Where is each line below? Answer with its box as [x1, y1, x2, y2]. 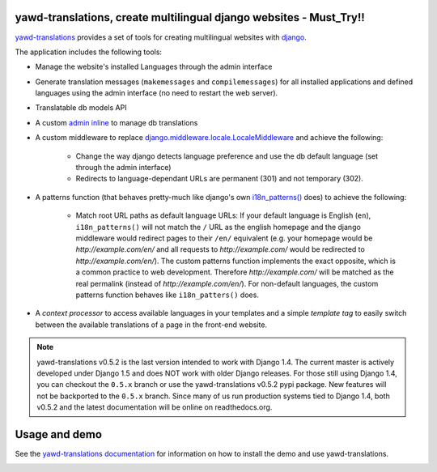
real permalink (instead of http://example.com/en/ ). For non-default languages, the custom [75, 279, 379, 288]
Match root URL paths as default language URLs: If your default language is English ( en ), [75, 210, 371, 220]
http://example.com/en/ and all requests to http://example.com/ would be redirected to [75, 245, 366, 254]
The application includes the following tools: [15, 47, 162, 57]
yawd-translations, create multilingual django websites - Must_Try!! [15, 11, 366, 24]
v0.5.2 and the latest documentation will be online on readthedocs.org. [36, 402, 273, 412]
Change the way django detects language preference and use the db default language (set [75, 151, 379, 161]
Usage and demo [15, 427, 103, 441]
